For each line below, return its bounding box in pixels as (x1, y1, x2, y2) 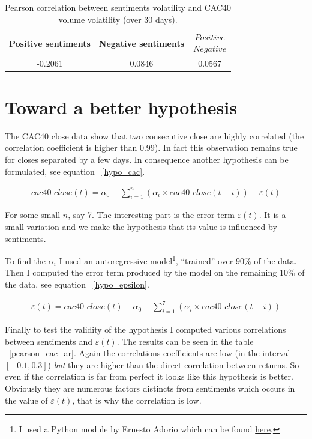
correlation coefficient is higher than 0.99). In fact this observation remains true (5, 141, 298, 154)
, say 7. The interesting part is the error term (68, 208, 235, 221)
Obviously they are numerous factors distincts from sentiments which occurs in (5, 381, 295, 394)
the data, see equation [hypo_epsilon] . (5, 278, 149, 291)
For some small (5, 208, 61, 221)
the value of (5, 393, 48, 406)
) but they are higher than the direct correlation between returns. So (47, 358, 299, 371)
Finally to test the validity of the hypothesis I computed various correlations (5, 322, 286, 335)
